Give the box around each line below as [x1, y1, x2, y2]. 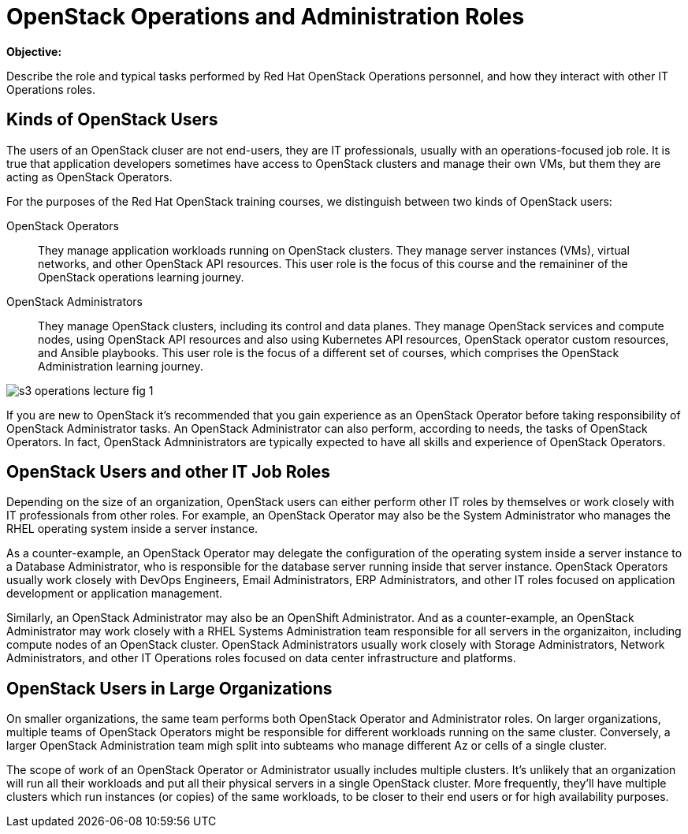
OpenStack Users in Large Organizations [6, 678, 333, 698]
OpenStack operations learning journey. [38, 270, 244, 284]
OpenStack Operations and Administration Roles [6, 3, 525, 30]
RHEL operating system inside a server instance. [6, 522, 258, 536]
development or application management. [6, 586, 223, 601]
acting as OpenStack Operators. [6, 169, 173, 184]
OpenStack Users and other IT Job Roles [6, 462, 331, 482]
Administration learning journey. [38, 359, 203, 373]
